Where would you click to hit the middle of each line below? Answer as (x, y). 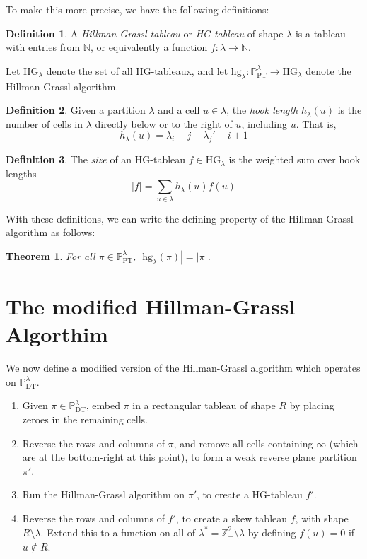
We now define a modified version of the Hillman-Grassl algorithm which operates (183, 368)
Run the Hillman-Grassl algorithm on (104, 494)
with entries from (43, 47)
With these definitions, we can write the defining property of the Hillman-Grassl (180, 218)
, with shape (322, 518)
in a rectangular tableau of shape (204, 405)
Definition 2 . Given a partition (76, 110)
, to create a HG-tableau (250, 494)
